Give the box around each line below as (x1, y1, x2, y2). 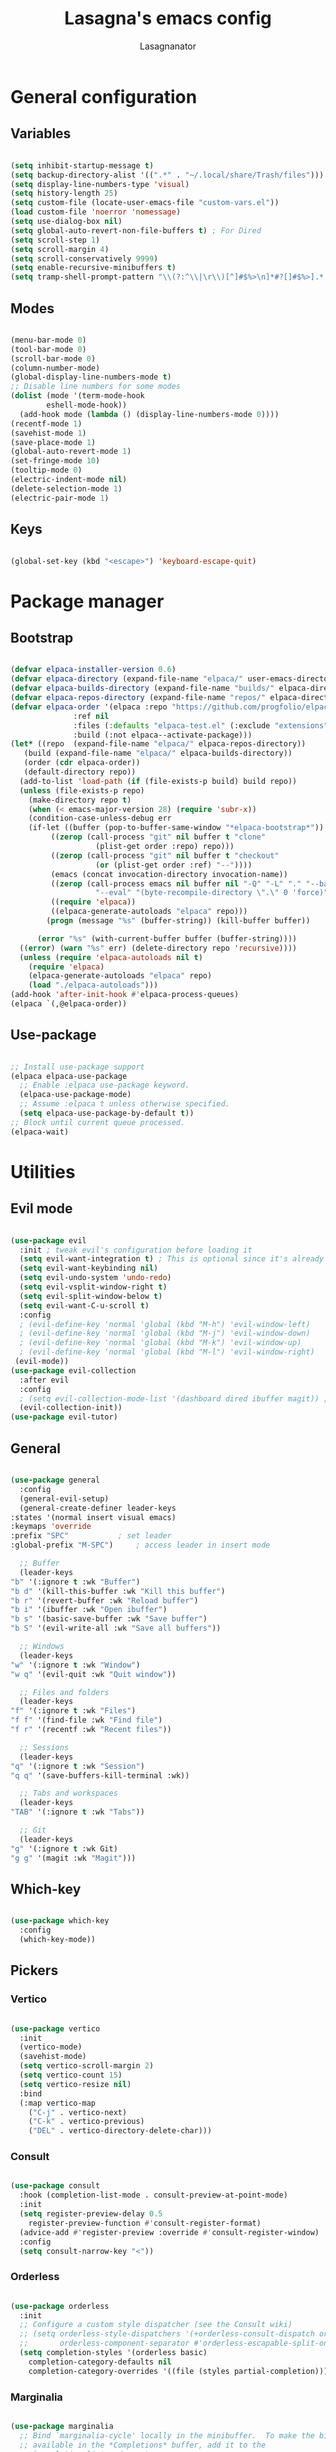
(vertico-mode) (19, 2042, 83, 2052)
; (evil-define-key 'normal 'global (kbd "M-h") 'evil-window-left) (19, 1319, 311, 1329)
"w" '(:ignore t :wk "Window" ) (10, 1660, 141, 1670)
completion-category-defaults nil (28, 2357, 172, 2367)
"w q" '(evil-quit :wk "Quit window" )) (10, 1669, 177, 1679)
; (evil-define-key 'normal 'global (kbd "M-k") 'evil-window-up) (19, 1338, 302, 1348)
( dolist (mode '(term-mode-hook (10, 391, 145, 401)
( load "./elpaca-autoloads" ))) (28, 980, 159, 991)
